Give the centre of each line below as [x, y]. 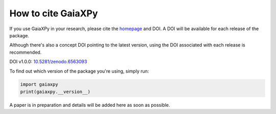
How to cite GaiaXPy [54, 13]
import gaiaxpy [39, 85]
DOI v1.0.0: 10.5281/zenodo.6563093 [48, 62]
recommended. [26, 52]
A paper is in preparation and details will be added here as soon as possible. [90, 105]
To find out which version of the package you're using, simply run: [79, 71]
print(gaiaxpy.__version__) [55, 92]
